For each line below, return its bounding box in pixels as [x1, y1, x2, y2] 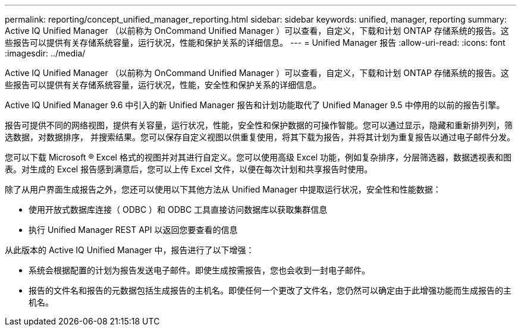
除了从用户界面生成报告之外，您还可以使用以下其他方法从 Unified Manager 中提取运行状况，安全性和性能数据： [5, 184, 441, 194]
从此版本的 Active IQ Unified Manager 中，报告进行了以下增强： [5, 245, 255, 255]
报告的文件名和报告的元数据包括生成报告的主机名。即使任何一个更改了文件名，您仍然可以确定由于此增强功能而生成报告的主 [29, 285, 511, 295]
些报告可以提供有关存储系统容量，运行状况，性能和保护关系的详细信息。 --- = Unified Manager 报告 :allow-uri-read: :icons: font [5, 37, 506, 48]
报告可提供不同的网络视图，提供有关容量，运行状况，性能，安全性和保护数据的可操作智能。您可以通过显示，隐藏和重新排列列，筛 [5, 120, 513, 130]
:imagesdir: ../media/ [5, 48, 86, 58]
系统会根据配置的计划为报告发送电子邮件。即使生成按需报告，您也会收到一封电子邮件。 [29, 265, 370, 275]
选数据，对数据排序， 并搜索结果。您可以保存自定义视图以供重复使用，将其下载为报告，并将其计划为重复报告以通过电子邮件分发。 [5, 132, 515, 142]
